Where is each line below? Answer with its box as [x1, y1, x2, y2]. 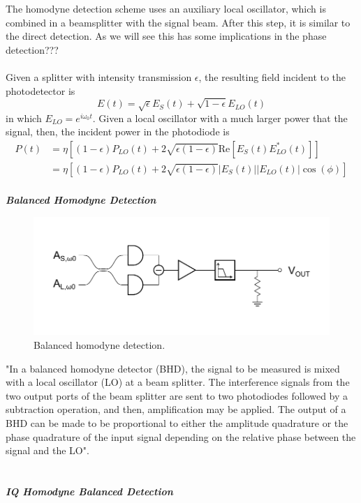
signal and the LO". [6, 443, 89, 458]
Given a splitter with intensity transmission [6, 69, 192, 84]
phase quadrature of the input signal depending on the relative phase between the [6, 429, 356, 444]
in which [6, 110, 42, 125]
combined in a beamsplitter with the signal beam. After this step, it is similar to [6, 15, 351, 29]
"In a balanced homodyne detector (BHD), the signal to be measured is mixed [6, 361, 340, 375]
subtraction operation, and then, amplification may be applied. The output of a [6, 402, 346, 416]
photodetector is [6, 83, 75, 98]
